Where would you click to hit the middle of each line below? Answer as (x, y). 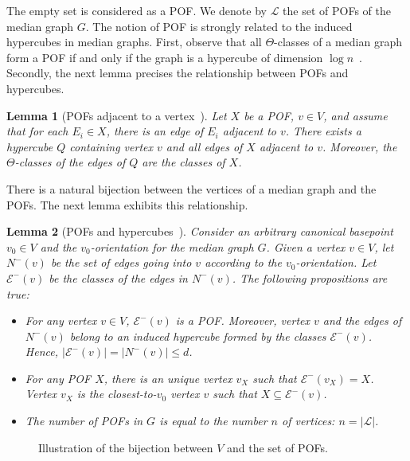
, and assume (355, 115)
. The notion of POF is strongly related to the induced (219, 26)
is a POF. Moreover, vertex (242, 320)
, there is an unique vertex (168, 378)
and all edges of (204, 146)
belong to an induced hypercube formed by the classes (198, 336)
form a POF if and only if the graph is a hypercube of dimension (165, 57)
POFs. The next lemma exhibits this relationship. (127, 204)
